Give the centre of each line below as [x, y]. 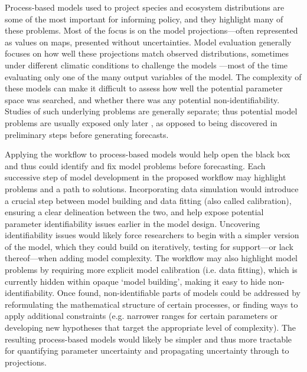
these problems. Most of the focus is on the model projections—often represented [151, 30]
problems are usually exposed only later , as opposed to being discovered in [141, 122]
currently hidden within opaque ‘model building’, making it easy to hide [135, 281]
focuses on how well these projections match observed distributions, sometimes [147, 53]
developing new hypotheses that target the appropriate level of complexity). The [150, 327]
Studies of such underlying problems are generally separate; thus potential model [151, 111]
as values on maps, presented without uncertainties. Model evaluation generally [148, 42]
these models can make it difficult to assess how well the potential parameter [144, 88]
